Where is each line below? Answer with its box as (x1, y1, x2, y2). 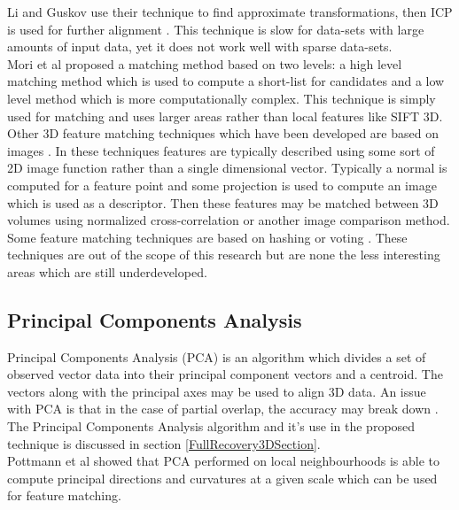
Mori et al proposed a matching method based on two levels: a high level (7, 54, 402, 73)
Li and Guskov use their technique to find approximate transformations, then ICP (7, 3, 453, 20)
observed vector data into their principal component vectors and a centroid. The (7, 365, 443, 383)
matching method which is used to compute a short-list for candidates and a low (7, 72, 445, 90)
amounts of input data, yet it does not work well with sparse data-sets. (7, 37, 393, 56)
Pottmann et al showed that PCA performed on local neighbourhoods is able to (7, 452, 440, 470)
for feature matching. (7, 486, 121, 505)
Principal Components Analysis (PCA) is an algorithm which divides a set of (7, 347, 426, 366)
